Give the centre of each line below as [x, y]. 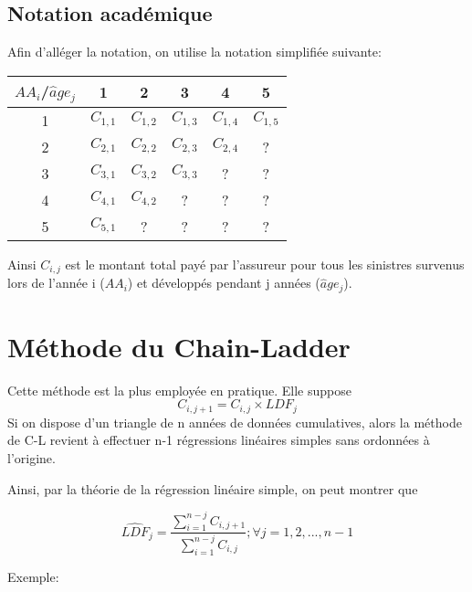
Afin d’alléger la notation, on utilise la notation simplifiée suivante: [194, 52]
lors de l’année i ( [56, 283]
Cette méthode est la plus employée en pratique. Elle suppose [179, 390]
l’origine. [31, 458]
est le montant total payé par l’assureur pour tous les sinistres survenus [265, 264]
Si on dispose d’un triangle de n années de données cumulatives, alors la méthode [235, 422]
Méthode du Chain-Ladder [179, 346]
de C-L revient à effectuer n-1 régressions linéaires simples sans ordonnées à [219, 440]
